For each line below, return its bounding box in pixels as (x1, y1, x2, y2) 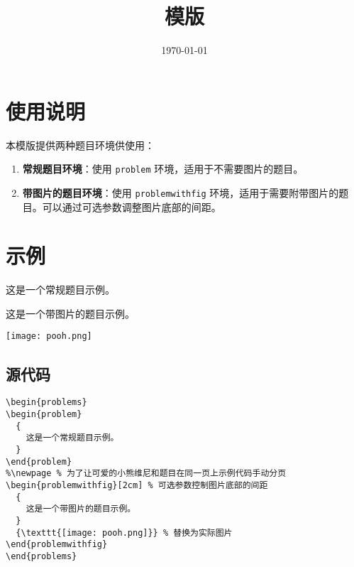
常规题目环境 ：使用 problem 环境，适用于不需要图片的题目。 (22, 161, 304, 176)
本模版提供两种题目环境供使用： (6, 137, 155, 152)
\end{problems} (6, 551, 77, 561)
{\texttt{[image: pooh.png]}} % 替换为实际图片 (16, 527, 233, 538)
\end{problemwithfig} (6, 539, 108, 550)
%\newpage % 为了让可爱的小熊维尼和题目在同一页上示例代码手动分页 (6, 468, 287, 479)
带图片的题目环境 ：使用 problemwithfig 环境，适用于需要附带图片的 (22, 185, 339, 200)
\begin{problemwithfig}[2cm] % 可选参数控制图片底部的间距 (6, 480, 268, 490)
